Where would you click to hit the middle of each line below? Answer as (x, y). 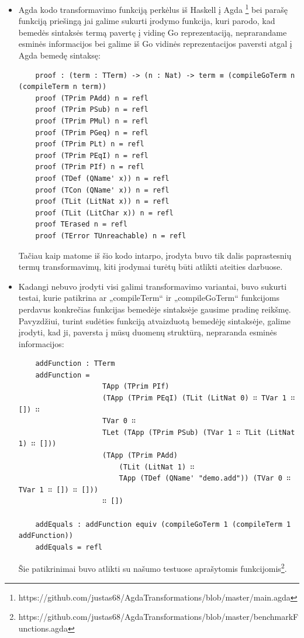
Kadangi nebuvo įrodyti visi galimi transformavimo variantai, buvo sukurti (153, 286)
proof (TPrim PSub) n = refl (92, 110)
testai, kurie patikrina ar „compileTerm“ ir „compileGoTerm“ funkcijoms (149, 298)
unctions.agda (43, 628)
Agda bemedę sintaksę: (59, 55)
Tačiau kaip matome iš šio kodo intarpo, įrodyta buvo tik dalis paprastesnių (155, 255)
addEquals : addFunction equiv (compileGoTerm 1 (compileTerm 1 (163, 524)
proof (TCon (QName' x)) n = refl (102, 190)
